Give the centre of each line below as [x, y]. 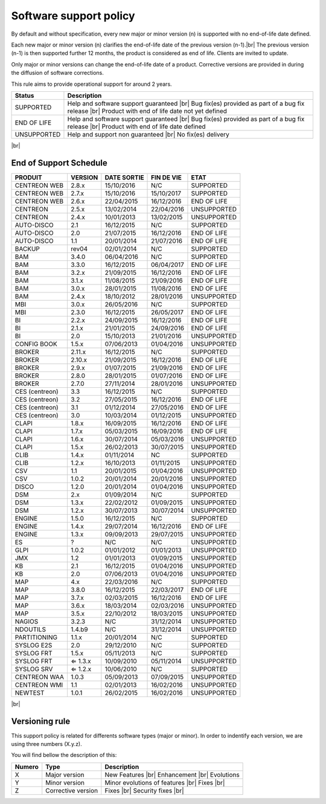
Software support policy [73, 16]
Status [24, 95]
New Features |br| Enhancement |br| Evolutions [172, 774]
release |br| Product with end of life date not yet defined [147, 111]
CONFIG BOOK [36, 344]
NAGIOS [27, 621]
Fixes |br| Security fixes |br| [144, 790]
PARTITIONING [36, 637]
